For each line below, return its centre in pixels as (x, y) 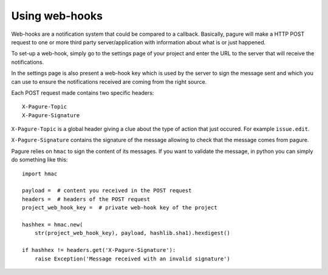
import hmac (40, 174)
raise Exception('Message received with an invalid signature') (132, 259)
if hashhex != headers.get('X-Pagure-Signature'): (99, 250)
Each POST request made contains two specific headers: (83, 93)
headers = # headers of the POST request (86, 199)
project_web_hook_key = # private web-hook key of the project (120, 208)
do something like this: (39, 160)
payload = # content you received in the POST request (107, 191)
